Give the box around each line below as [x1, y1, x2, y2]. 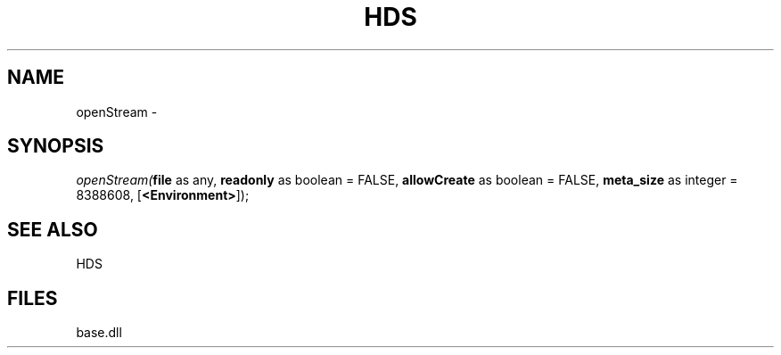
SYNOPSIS [7, 135, 104, 158]
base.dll [76, 325, 122, 341]
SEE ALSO [7, 218, 98, 241]
